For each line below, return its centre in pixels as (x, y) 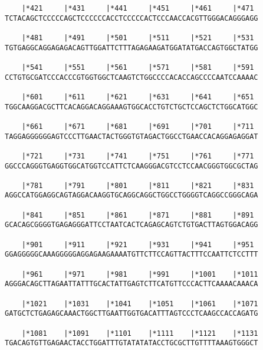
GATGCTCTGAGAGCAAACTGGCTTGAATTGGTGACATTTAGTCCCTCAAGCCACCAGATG (131, 314)
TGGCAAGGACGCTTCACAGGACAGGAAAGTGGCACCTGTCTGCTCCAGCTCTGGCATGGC (131, 107)
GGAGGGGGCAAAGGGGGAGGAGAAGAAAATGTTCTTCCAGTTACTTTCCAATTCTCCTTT (131, 255)
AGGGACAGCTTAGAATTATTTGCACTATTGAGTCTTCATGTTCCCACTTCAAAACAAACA (131, 284)
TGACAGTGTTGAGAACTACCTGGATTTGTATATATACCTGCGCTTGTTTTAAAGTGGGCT (131, 343)
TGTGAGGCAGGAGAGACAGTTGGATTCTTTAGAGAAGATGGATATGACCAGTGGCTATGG (131, 48)
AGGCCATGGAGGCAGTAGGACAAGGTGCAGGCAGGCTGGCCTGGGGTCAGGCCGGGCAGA (131, 195)
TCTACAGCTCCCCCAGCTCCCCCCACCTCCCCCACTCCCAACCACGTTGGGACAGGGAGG (131, 18)
